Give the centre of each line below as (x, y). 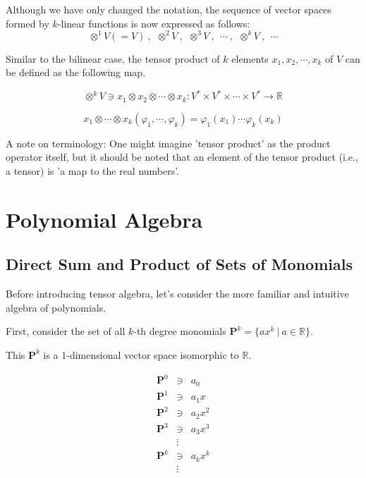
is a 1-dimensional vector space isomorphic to (141, 354)
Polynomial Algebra (104, 219)
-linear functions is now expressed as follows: (154, 23)
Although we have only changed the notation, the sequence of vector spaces (169, 9)
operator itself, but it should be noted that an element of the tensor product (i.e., (182, 157)
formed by (28, 23)
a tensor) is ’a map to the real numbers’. (93, 171)
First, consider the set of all (66, 331)
